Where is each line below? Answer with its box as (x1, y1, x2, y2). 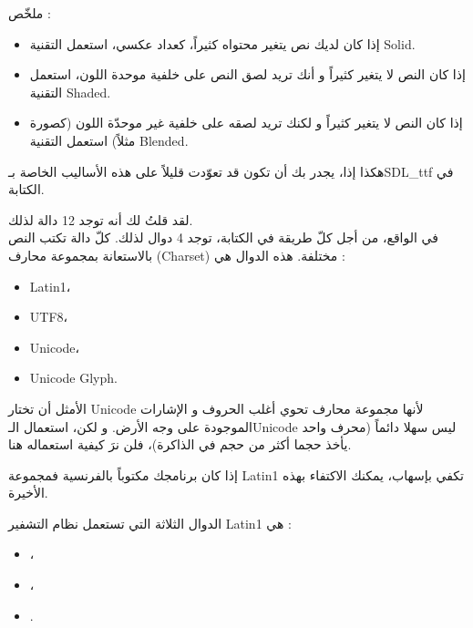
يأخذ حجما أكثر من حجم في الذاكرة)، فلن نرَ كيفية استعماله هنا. (8, 435, 352, 454)
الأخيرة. (8, 483, 48, 502)
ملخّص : (8, 4, 51, 22)
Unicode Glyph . (29, 368, 118, 387)
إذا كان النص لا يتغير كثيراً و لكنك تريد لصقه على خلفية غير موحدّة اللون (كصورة (29, 113, 463, 132)
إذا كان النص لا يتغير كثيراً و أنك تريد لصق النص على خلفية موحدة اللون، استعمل (29, 65, 466, 84)
